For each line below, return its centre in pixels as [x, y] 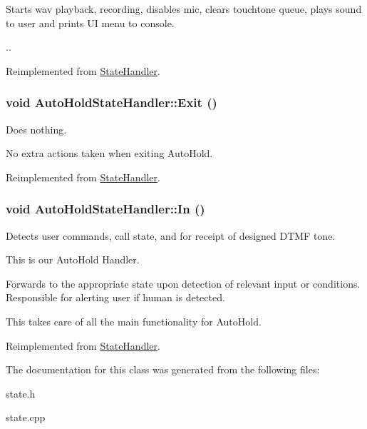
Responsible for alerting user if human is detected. [115, 297]
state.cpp [26, 417]
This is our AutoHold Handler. [73, 259]
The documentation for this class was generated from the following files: [163, 369]
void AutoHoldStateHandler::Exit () [112, 102]
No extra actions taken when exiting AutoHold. [109, 153]
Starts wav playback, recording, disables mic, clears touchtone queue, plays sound [184, 9]
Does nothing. [36, 129]
